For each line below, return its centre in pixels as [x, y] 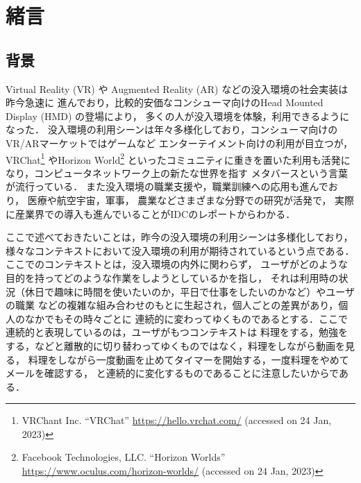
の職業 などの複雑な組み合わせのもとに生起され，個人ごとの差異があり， [172, 305]
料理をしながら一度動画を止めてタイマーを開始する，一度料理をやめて [188, 359]
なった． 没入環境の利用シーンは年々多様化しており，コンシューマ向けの [172, 129]
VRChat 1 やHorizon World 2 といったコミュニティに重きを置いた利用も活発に [178, 158]
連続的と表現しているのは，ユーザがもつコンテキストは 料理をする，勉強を [177, 332]
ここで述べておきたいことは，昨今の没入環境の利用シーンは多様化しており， [179, 237]
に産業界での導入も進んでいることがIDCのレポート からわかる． [151, 213]
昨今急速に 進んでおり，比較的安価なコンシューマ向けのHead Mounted [165, 102]
